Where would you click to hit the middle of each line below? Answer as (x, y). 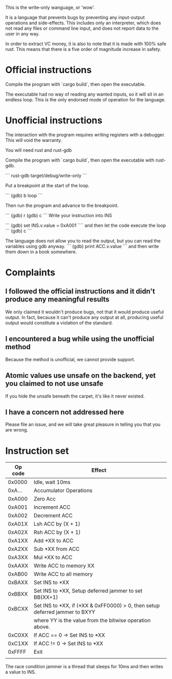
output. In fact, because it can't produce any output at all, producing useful (84, 317)
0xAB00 (18, 574)
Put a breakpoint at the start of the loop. (47, 185)
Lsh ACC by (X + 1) (57, 524)
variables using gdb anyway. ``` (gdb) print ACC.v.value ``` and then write (82, 246)
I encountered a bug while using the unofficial (80, 339)
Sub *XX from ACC (57, 549)
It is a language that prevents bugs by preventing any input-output (75, 17)
